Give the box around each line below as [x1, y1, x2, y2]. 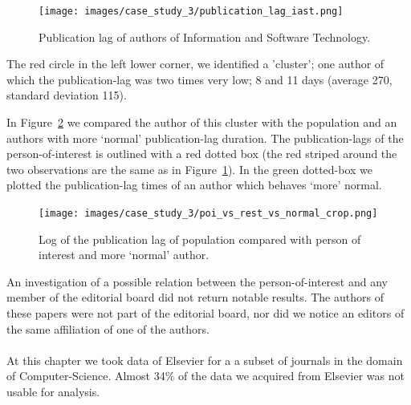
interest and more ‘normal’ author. [39, 246, 210, 263]
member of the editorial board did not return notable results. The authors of [6, 289, 384, 306]
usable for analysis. [6, 383, 100, 399]
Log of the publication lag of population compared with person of [39, 230, 361, 247]
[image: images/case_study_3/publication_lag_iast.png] [39, 6, 344, 17]
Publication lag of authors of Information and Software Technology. [39, 28, 371, 45]
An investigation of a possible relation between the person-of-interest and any [6, 273, 388, 290]
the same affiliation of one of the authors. [6, 320, 210, 337]
